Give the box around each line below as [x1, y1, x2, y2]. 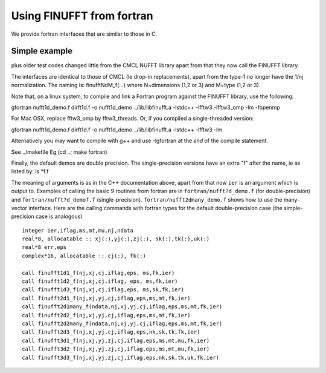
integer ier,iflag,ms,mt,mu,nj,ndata [22, 227, 134, 234]
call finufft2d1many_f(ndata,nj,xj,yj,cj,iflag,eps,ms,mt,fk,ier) [22, 303, 223, 310]
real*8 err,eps [22, 244, 67, 251]
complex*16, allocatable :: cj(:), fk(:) [22, 252, 146, 259]
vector [11, 204, 27, 211]
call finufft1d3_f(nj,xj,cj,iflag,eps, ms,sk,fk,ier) [22, 286, 184, 293]
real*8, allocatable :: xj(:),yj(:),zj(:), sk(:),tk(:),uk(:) [22, 236, 210, 242]
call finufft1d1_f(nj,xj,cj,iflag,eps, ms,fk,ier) [22, 269, 175, 276]
